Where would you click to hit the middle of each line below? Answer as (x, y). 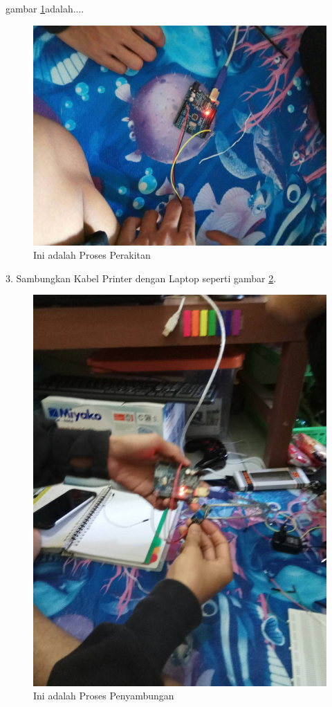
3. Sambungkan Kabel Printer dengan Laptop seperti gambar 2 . (141, 278)
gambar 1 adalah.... (45, 8)
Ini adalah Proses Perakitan (92, 255)
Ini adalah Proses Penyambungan (104, 696)
